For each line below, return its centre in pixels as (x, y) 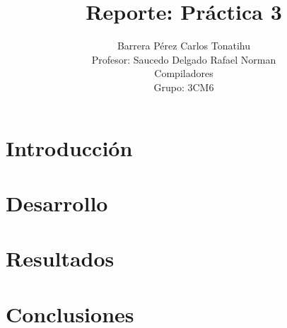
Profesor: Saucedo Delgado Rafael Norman (184, 59)
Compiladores (184, 73)
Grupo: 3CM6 (184, 87)
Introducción (69, 147)
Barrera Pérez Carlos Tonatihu (184, 46)
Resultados (60, 258)
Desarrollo (57, 203)
